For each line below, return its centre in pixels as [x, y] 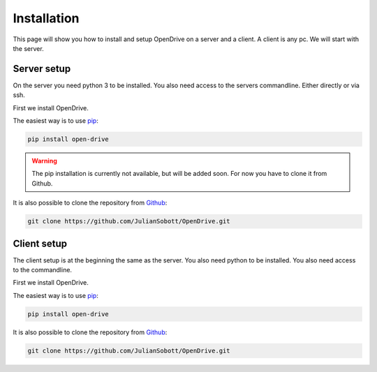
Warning [44, 161]
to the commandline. [43, 270]
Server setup [42, 69]
